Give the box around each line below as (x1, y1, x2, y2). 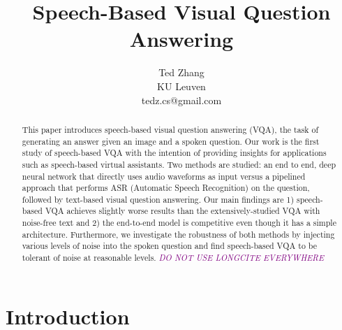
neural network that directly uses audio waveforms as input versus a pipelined (22, 170, 306, 182)
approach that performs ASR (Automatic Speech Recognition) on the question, (22, 182, 310, 194)
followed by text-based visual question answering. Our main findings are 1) (22, 193, 295, 205)
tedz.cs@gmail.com (141, 92, 222, 107)
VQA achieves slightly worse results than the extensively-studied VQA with (45, 205, 320, 217)
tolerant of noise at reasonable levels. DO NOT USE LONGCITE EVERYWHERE (22, 252, 325, 264)
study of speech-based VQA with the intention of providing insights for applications (22, 147, 327, 159)
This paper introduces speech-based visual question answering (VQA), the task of (22, 123, 319, 135)
